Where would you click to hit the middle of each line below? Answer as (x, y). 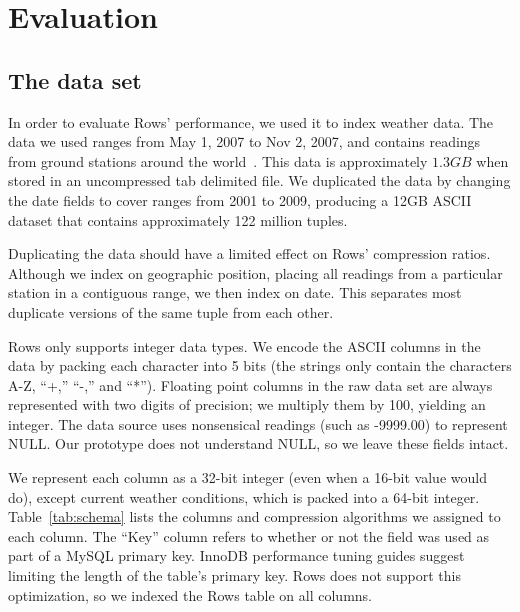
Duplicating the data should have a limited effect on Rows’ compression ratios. (249, 253)
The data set (75, 79)
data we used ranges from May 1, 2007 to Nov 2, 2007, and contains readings (244, 141)
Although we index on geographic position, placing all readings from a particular (255, 272)
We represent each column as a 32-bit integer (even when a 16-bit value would (247, 477)
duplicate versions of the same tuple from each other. (171, 311)
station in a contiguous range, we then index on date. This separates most (235, 292)
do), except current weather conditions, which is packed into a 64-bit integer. (244, 496)
